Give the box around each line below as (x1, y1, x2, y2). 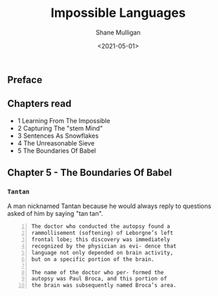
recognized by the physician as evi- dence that (31, 243, 177, 250)
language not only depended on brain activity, (31, 249, 174, 256)
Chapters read (7, 98, 72, 110)
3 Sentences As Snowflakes (17, 131, 99, 140)
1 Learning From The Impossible (17, 116, 110, 124)
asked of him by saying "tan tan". (7, 210, 103, 218)
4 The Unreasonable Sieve (17, 139, 95, 147)
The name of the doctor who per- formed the (31, 269, 164, 276)
